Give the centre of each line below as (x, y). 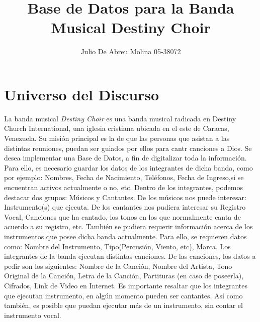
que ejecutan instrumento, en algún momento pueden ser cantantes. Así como (123, 295)
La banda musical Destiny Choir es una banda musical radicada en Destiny (120, 118)
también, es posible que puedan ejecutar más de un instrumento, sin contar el (123, 305)
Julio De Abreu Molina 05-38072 (131, 51)
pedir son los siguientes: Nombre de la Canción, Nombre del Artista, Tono (118, 266)
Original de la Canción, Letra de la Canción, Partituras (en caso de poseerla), (124, 276)
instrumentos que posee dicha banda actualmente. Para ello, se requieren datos (125, 236)
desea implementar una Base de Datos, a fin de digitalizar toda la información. (125, 158)
